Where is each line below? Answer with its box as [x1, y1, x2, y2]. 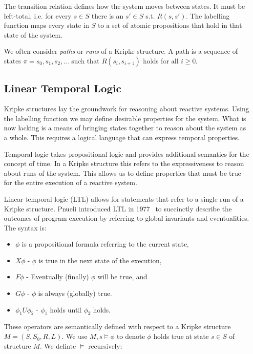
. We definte [40, 340, 76, 351]
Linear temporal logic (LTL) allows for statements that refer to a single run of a [4, 193, 244, 204]
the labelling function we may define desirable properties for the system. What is [4, 113, 246, 123]
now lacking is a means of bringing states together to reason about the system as [4, 123, 246, 133]
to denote [117, 331, 145, 341]
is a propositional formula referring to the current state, [21, 239, 189, 249]
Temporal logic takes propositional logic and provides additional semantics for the [4, 148, 249, 159]
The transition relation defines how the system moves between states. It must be [4, 1, 245, 11]
